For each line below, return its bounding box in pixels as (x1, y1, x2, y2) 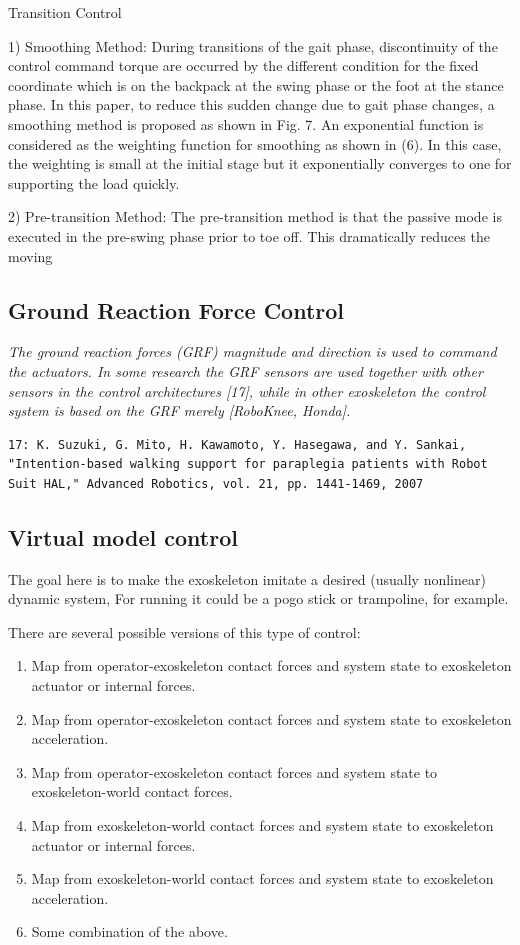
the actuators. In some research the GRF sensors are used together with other (8, 360, 483, 381)
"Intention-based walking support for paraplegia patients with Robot (8, 457, 488, 472)
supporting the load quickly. (8, 172, 180, 193)
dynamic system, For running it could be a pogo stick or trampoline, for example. (8, 588, 509, 609)
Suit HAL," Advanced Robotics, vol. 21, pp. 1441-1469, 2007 (8, 476, 424, 491)
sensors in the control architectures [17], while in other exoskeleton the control (8, 380, 486, 401)
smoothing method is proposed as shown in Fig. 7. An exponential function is (8, 113, 484, 134)
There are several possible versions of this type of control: (8, 621, 361, 642)
